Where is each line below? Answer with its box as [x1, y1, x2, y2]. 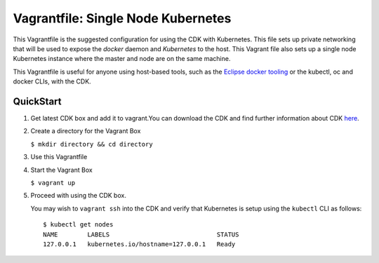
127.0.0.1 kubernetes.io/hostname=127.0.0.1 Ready [43, 240, 236, 248]
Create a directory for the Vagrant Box [30, 127, 141, 135]
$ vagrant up [30, 179, 76, 187]
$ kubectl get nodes [43, 221, 114, 229]
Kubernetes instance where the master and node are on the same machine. [13, 55, 231, 63]
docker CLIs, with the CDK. [13, 77, 91, 86]
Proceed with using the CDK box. [30, 191, 126, 200]
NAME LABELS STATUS [43, 230, 239, 238]
